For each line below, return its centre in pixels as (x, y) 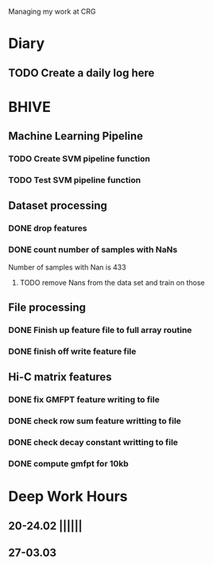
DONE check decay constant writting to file (93, 442)
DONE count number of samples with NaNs (93, 250)
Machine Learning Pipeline (76, 136)
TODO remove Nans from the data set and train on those (112, 282)
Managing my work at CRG (52, 12)
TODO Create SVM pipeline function (79, 159)
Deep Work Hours (68, 497)
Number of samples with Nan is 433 (67, 267)
